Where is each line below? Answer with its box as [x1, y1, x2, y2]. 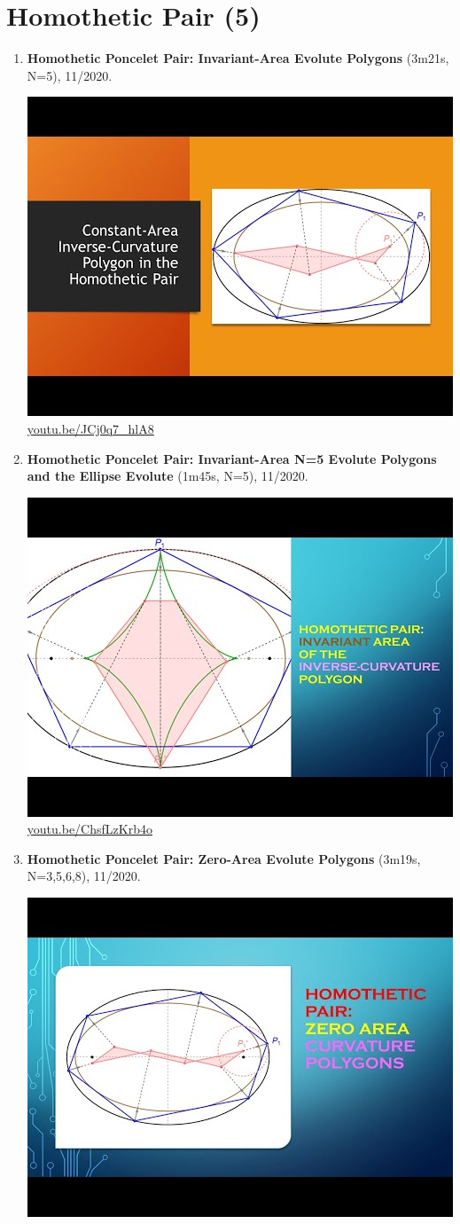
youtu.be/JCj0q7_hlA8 [27, 419, 154, 437]
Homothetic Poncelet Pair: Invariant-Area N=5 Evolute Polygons [27, 449, 437, 467]
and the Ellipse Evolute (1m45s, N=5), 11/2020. [27, 467, 308, 485]
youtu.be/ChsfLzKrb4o [27, 820, 152, 838]
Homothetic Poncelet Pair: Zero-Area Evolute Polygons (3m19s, [27, 849, 421, 867]
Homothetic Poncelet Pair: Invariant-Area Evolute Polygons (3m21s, [27, 49, 449, 67]
